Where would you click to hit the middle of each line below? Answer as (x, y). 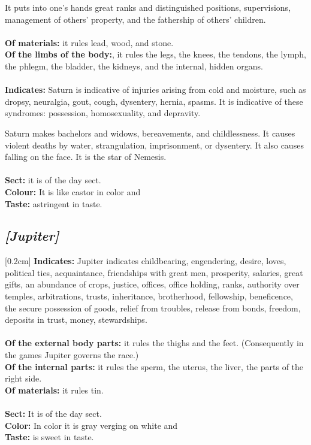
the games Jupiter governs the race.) (72, 355)
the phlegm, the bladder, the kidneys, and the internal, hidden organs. (134, 66)
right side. (23, 378)
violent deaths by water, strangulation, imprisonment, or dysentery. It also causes (154, 145)
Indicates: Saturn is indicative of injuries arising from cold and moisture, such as (155, 90)
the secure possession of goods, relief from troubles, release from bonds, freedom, (153, 308)
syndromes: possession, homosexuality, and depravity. (103, 113)
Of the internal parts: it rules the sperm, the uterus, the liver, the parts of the (154, 366)
